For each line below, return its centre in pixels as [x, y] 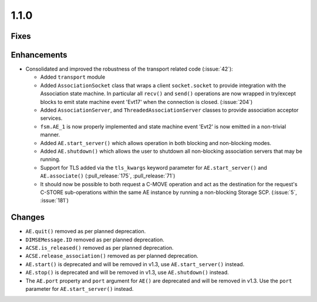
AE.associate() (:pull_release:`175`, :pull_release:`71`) [108, 176]
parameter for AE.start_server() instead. [80, 288]
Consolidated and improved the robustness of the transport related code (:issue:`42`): [129, 69]
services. [51, 118]
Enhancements [39, 55]
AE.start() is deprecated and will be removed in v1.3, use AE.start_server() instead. [135, 264]
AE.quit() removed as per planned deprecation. [86, 231]
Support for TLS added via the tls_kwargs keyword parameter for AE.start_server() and [154, 167]
